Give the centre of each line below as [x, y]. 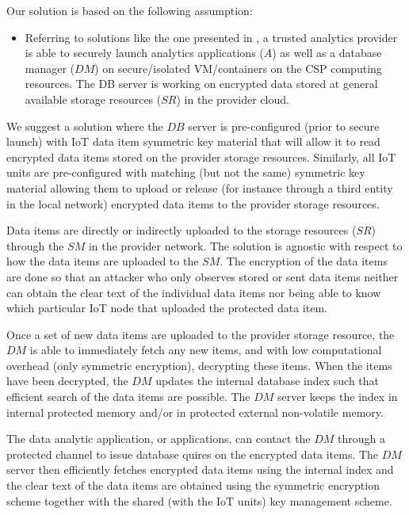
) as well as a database [327, 53]
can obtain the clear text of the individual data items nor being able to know [194, 292]
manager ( [50, 68]
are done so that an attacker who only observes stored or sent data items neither [203, 276]
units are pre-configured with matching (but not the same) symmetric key [186, 172]
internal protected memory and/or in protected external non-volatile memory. [195, 412]
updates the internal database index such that [268, 381]
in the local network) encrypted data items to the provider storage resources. [193, 203]
